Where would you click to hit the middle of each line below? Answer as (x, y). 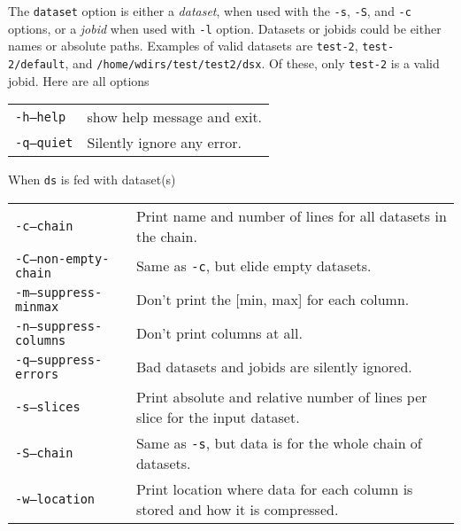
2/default (37, 64)
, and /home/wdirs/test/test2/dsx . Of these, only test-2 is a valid (252, 62)
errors (37, 374)
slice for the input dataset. (218, 417)
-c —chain (44, 226)
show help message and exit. (175, 117)
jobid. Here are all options (79, 80)
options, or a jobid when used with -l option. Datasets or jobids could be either (225, 28)
